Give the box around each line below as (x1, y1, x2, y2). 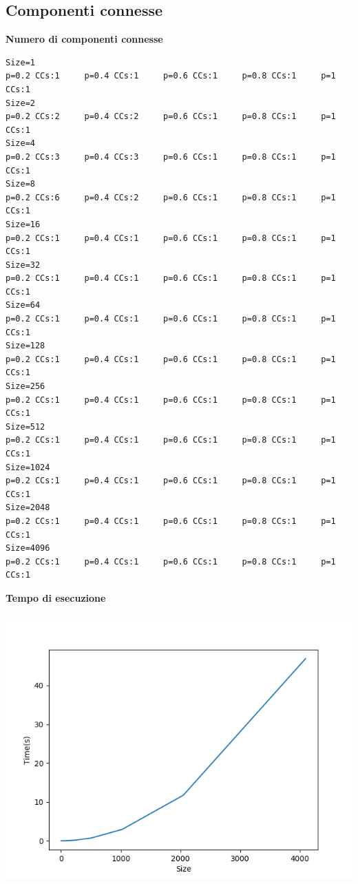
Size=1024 (6, 462, 50, 472)
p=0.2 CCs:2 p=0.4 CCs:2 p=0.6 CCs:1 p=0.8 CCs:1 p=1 (6, 112, 336, 122)
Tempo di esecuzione (6, 590, 106, 604)
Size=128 (6, 341, 45, 351)
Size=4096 (6, 543, 50, 554)
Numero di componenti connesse (6, 32, 163, 46)
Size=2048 (6, 503, 50, 513)
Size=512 (6, 421, 45, 432)
